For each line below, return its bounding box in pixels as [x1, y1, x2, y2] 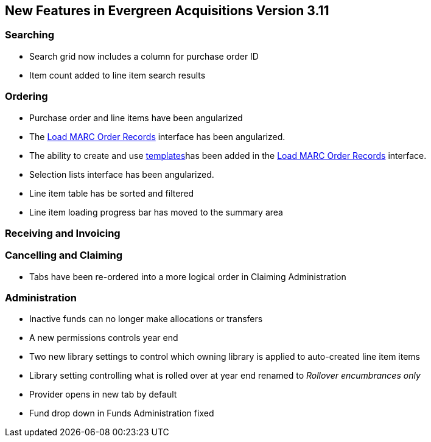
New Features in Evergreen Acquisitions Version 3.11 [5, 3, 329, 18]
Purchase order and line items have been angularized [29, 112, 243, 123]
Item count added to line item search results [29, 69, 206, 80]
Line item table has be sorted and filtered [29, 188, 194, 198]
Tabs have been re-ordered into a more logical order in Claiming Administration [29, 271, 346, 282]
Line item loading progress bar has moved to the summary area [29, 206, 283, 217]
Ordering [5, 90, 48, 103]
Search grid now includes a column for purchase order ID [29, 51, 259, 61]
